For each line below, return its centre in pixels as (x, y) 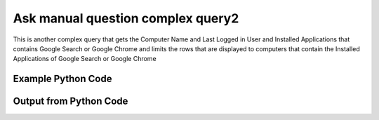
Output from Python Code (71, 101)
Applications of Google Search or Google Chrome (85, 59)
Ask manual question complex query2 (126, 18)
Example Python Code (62, 79)
